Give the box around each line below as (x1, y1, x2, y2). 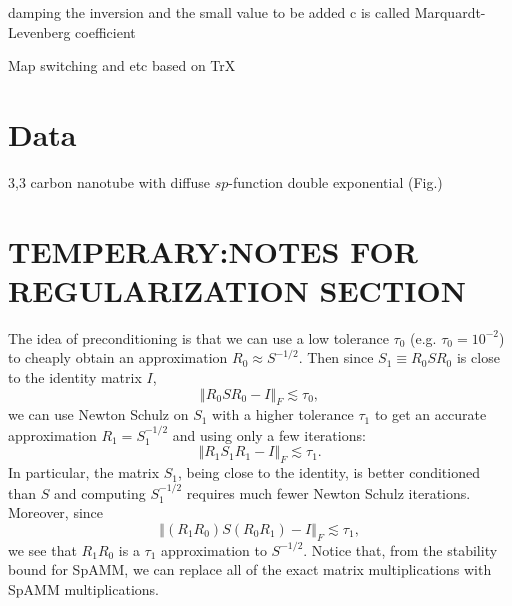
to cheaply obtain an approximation (8, 347, 228, 368)
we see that (8, 539, 77, 560)
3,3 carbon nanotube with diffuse (8, 171, 210, 192)
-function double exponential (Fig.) (228, 171, 443, 192)
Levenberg (8, 21, 71, 42)
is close (456, 347, 500, 368)
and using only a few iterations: (172, 424, 366, 445)
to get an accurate (374, 404, 487, 425)
